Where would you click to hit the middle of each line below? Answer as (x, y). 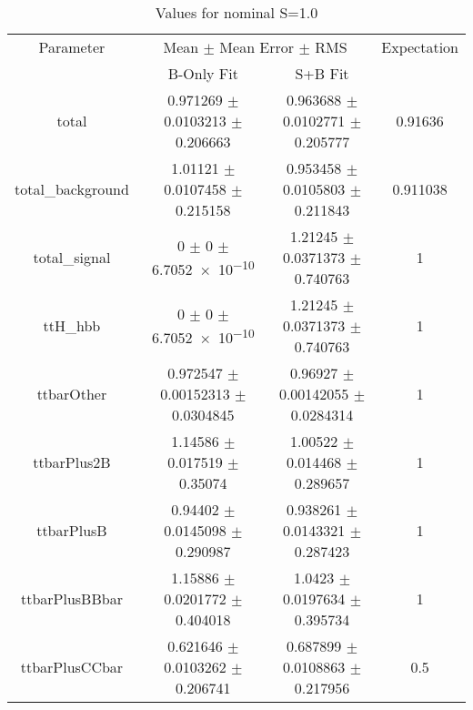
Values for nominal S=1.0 (236, 12)
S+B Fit (322, 73)
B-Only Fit (203, 73)
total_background (72, 189)
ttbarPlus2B (72, 462)
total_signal (72, 257)
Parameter (72, 47)
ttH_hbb (72, 325)
